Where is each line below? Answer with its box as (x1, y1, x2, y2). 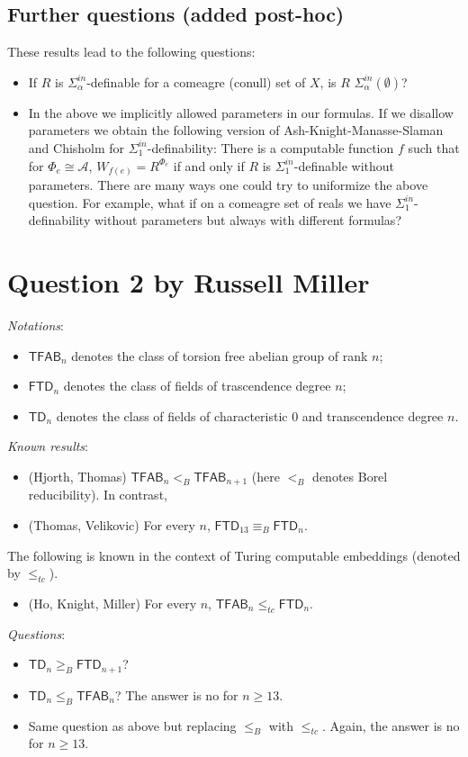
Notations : (7, 316, 64, 334)
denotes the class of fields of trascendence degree (63, 376, 331, 395)
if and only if (173, 156, 245, 175)
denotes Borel (312, 466, 388, 485)
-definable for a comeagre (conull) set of (86, 72, 306, 91)
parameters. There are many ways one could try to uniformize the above (28, 176, 428, 194)
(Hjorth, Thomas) (28, 466, 127, 485)
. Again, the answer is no (321, 716, 460, 734)
